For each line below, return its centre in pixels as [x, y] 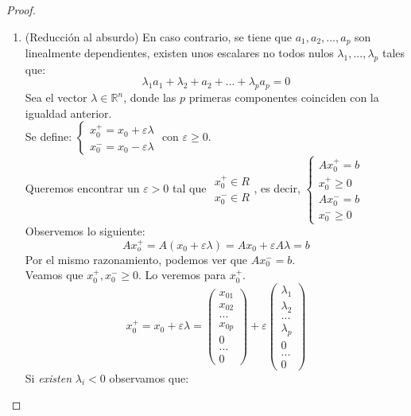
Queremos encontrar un [82, 187]
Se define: [48, 136]
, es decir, [277, 187]
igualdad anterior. [68, 113]
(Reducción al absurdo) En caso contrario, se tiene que [158, 36]
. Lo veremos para [182, 275]
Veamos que [54, 275]
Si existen [48, 377]
